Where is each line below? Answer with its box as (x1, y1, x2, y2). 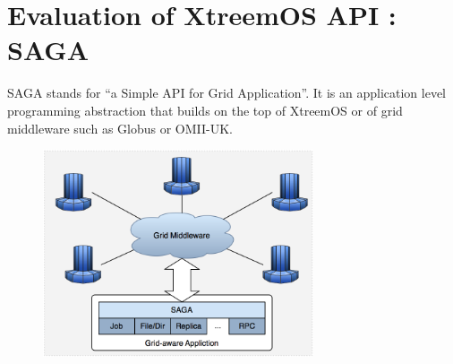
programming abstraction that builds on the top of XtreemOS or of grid (7, 100, 403, 119)
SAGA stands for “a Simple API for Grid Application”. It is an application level (7, 83, 446, 102)
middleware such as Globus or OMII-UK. (7, 118, 234, 137)
